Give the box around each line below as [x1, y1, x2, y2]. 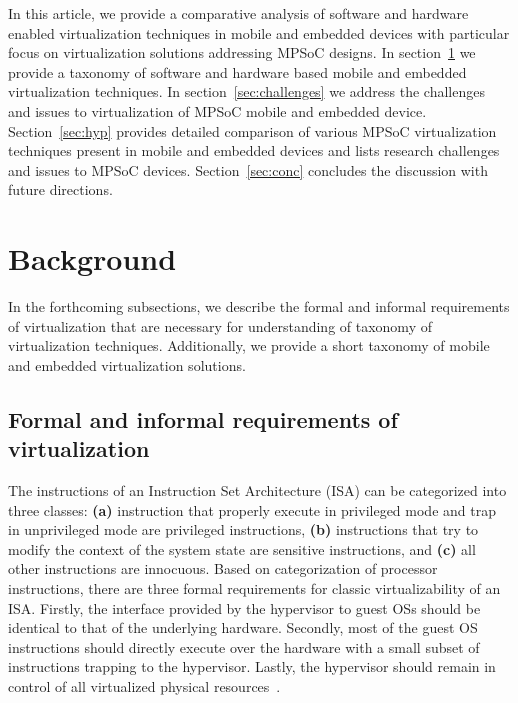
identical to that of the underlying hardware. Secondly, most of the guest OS [8, 617, 478, 638]
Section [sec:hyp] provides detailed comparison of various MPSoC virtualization [8, 120, 497, 141]
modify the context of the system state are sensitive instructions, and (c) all [8, 538, 476, 559]
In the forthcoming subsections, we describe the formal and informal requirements [8, 296, 510, 317]
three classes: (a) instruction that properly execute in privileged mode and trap [8, 499, 496, 520]
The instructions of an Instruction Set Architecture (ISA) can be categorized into [8, 480, 507, 501]
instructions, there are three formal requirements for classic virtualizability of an [8, 578, 501, 598]
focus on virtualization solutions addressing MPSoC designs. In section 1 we [8, 42, 476, 63]
